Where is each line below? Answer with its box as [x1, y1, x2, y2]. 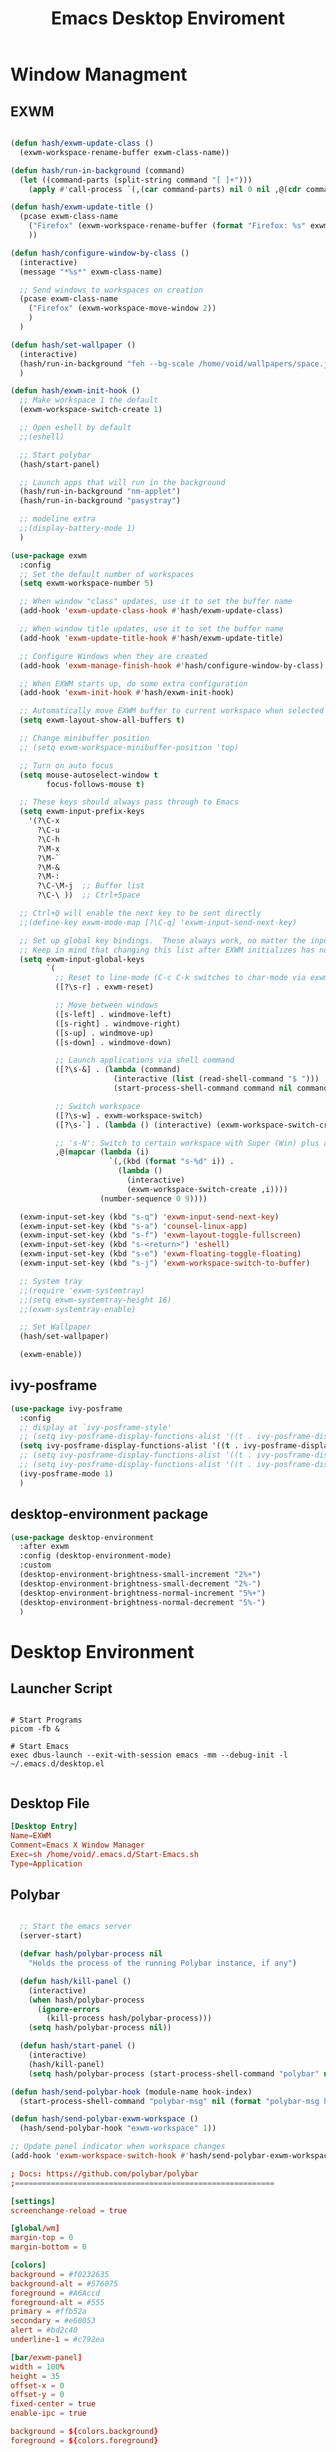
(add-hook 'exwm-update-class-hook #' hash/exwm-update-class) [19, 606, 284, 616]
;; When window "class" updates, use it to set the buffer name [19, 597, 293, 607]
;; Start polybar [19, 450, 92, 460]
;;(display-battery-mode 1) [19, 523, 137, 533]
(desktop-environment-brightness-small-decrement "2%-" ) [19, 1578, 262, 1589]
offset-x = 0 [10, 2380, 65, 2391]
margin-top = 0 [10, 2233, 74, 2243]
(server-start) [19, 1931, 83, 1941]
